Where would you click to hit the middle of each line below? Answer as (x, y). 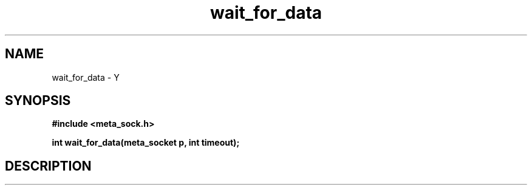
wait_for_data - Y (86, 77)
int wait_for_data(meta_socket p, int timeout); (146, 143)
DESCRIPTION (48, 166)
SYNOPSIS (38, 101)
